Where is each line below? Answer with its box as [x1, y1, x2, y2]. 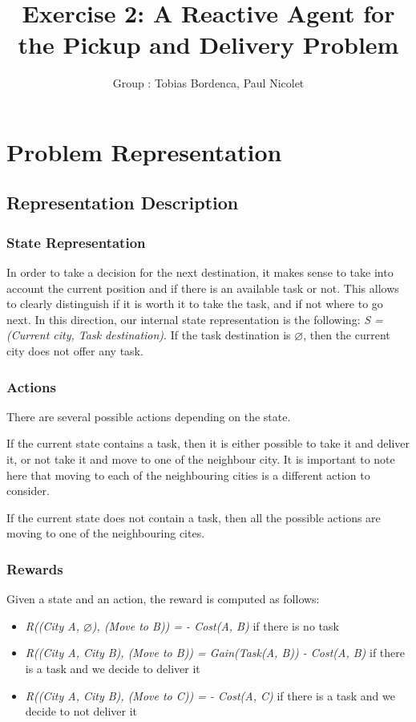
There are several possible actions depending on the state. [6, 408, 291, 424]
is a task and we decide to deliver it [25, 660, 200, 677]
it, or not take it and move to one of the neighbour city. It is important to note [6, 451, 395, 468]
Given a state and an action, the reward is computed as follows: [6, 590, 320, 607]
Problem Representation [6, 135, 282, 168]
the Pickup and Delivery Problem [18, 28, 399, 61]
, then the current [303, 327, 390, 343]
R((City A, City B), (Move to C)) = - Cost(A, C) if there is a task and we [25, 687, 396, 704]
